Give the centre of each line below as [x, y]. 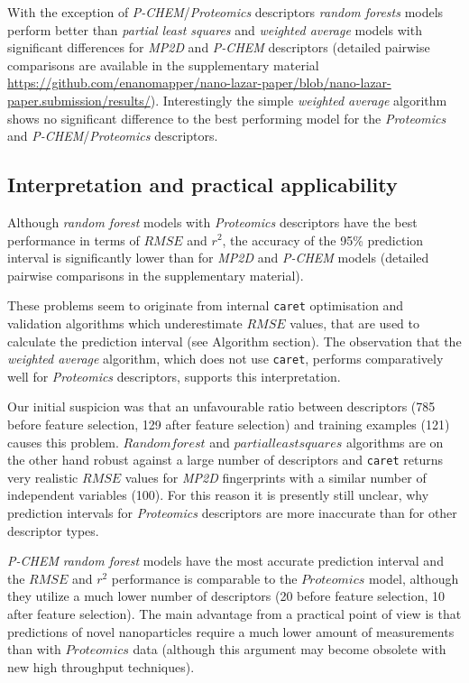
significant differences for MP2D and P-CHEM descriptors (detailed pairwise [219, 47]
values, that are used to [354, 323]
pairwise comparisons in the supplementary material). [156, 275]
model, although [414, 578]
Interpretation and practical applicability [202, 185]
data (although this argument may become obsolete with [290, 649]
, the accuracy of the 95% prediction [323, 240]
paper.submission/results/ [79, 100]
